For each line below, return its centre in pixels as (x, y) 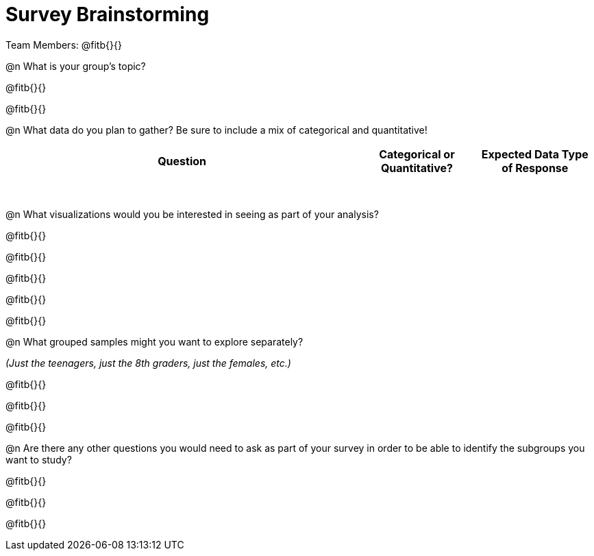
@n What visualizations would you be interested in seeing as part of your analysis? (192, 214)
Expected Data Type (535, 154)
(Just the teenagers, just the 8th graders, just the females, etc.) (148, 363)
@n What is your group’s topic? (76, 66)
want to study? (39, 459)
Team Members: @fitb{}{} (64, 45)
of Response (535, 168)
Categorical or (417, 154)
